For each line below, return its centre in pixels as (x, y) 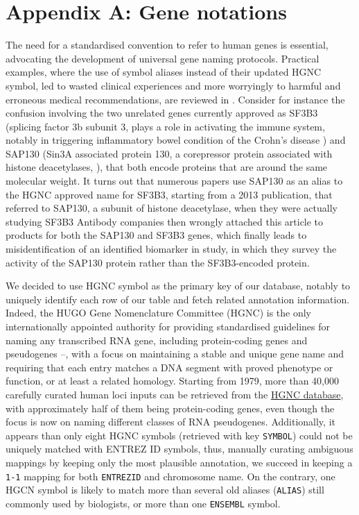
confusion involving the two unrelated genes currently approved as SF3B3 (162, 113)
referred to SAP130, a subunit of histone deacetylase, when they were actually (172, 208)
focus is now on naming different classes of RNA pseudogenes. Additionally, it (170, 422)
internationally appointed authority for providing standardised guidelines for (168, 326)
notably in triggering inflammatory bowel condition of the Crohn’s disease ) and (176, 140)
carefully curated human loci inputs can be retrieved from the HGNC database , (175, 394)
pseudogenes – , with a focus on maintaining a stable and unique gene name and (175, 354)
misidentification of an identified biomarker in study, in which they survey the (171, 249)
